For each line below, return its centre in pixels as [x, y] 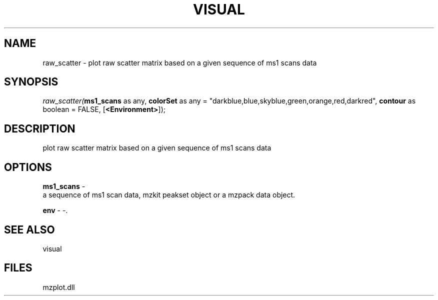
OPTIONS [28, 167]
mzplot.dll [59, 287]
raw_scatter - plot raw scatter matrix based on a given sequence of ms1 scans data [180, 62]
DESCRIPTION [40, 128]
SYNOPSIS [31, 82]
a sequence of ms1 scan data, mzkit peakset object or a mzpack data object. [169, 195]
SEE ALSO [29, 229]
